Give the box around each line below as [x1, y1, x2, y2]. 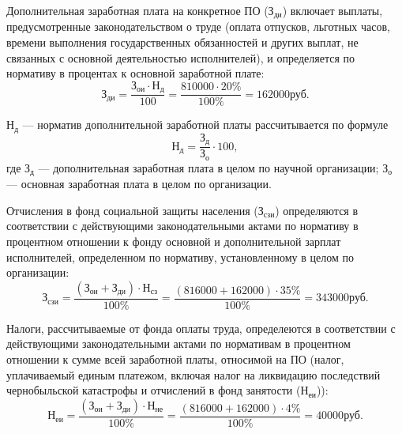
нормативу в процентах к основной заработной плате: [6, 65, 265, 81]
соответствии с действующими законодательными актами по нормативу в [6, 217, 359, 234]
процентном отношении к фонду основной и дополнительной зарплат [6, 232, 341, 249]
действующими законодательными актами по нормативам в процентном [6, 335, 351, 352]
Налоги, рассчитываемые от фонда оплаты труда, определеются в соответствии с [6, 319, 396, 336]
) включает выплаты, [282, 2, 383, 18]
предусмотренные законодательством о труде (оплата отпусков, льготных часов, [6, 18, 390, 35]
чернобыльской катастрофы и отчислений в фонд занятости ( [6, 382, 301, 398]
